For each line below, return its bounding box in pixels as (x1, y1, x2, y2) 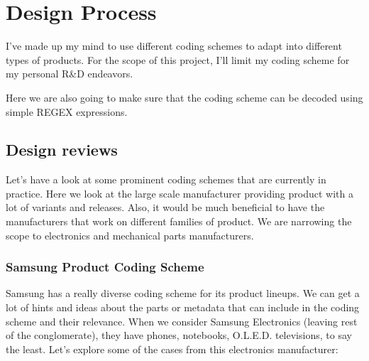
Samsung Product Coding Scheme (6, 258, 204, 276)
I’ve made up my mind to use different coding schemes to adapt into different (6, 38, 342, 53)
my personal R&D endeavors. (6, 66, 133, 81)
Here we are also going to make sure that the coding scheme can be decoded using (6, 90, 363, 104)
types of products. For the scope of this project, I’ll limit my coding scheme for (6, 52, 350, 67)
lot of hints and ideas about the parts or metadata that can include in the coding (6, 300, 360, 315)
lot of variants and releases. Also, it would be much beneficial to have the (6, 200, 325, 215)
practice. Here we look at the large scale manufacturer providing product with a (6, 185, 353, 200)
